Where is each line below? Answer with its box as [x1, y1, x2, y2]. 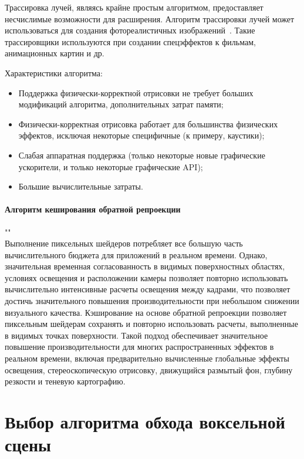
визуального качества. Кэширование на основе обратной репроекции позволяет [5, 306, 287, 318]
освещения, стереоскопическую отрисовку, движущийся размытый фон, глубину [5, 363, 293, 376]
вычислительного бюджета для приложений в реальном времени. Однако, [5, 248, 268, 261]
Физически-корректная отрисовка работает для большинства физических [18, 117, 278, 130]
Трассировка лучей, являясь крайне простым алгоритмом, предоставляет [5, 1, 264, 13]
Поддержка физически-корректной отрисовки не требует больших [18, 86, 254, 99]
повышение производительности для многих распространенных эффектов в [5, 340, 274, 353]
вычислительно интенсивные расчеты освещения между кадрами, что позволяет [5, 283, 291, 295]
